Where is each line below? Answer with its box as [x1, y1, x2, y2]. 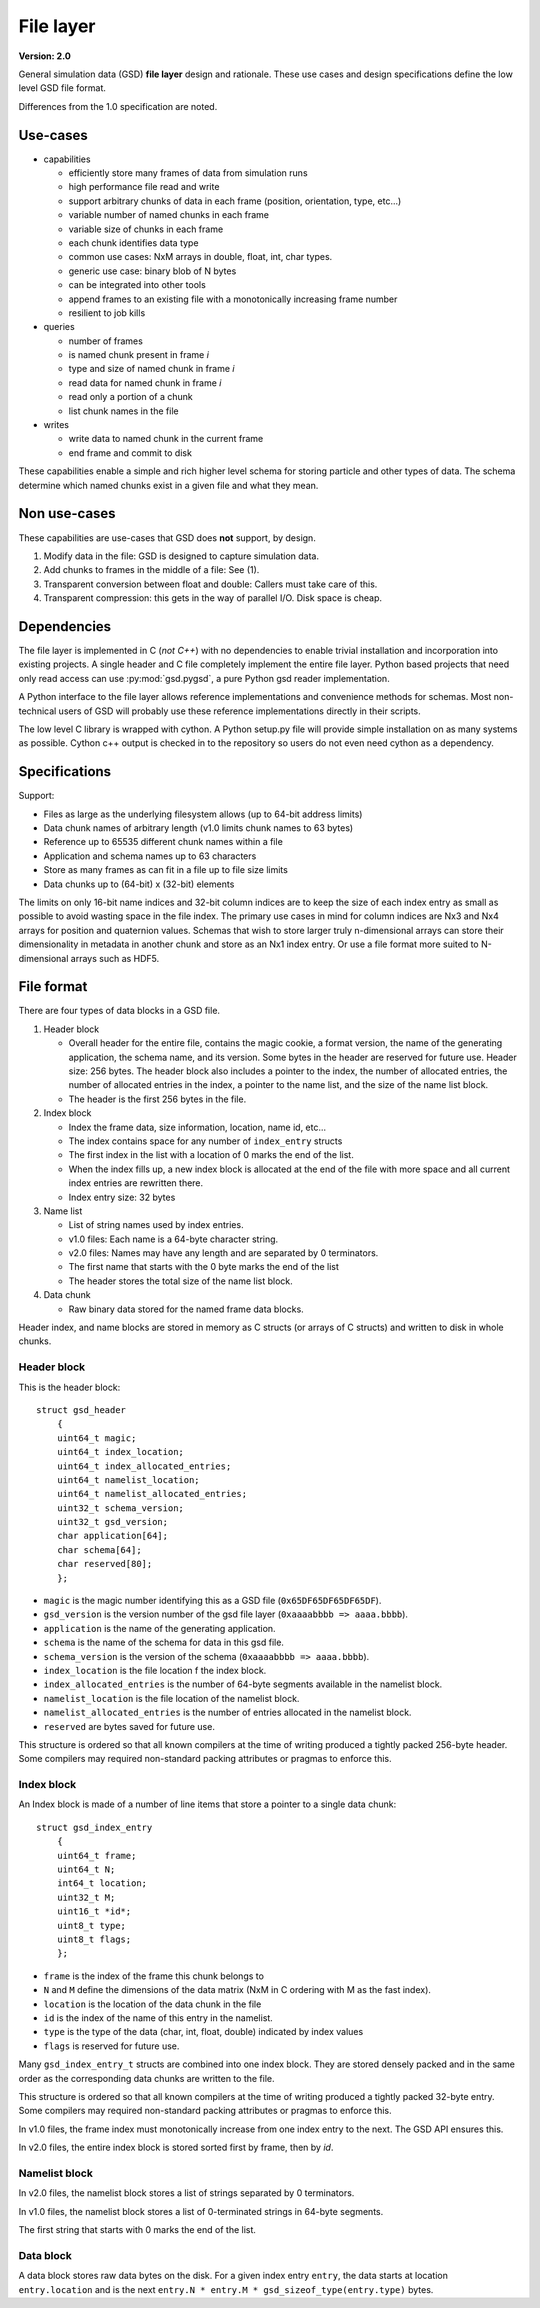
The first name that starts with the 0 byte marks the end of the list [68, 1261, 340, 1273]
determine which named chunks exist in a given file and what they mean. [18, 479, 319, 491]
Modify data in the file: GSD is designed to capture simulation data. [43, 550, 320, 562]
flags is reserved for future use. [43, 2040, 180, 2052]
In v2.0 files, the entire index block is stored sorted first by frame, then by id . [18, 2141, 334, 2154]
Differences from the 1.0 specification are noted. [18, 100, 218, 112]
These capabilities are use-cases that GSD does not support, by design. [18, 531, 317, 544]
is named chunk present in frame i [68, 349, 210, 361]
